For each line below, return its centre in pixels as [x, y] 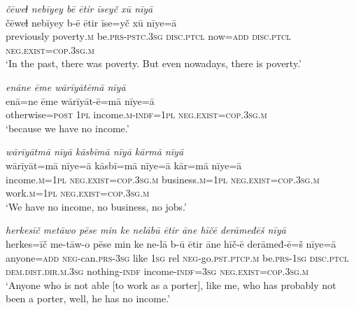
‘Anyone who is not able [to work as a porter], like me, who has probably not [171, 284]
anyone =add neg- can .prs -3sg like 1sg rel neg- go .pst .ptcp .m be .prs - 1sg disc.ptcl [177, 257]
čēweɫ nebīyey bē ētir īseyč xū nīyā [79, 8]
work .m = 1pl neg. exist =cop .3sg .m [78, 193]
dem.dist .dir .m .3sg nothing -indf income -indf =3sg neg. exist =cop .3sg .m [157, 271]
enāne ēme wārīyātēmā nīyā [66, 86]
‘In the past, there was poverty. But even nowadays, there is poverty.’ [154, 63]
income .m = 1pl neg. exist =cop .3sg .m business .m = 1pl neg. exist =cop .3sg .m [163, 179]
